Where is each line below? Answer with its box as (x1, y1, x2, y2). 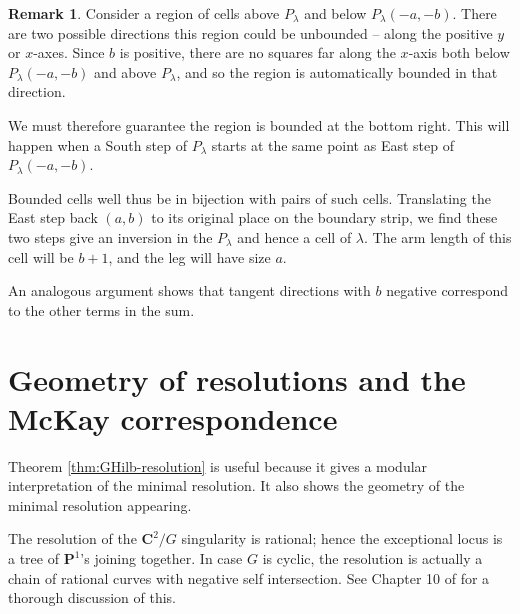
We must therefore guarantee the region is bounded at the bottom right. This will (8, 114, 510, 135)
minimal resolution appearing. (8, 494, 192, 515)
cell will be (8, 246, 74, 267)
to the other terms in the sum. (8, 299, 195, 320)
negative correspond (386, 280, 509, 301)
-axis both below (408, 42, 510, 63)
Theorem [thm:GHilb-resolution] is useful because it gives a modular (8, 455, 428, 476)
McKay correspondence (8, 397, 338, 438)
